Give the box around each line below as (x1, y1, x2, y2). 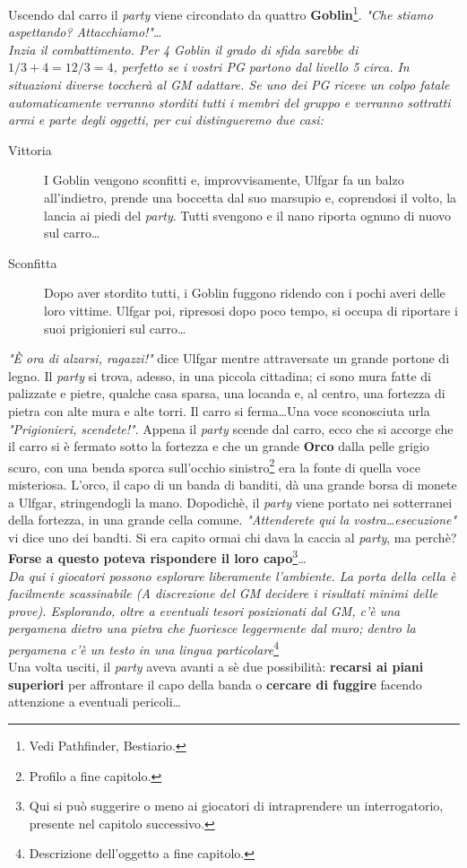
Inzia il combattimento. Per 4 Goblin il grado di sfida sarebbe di (8, 39, 359, 58)
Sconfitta (8, 253, 57, 272)
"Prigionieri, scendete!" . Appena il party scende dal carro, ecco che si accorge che (8, 419, 454, 438)
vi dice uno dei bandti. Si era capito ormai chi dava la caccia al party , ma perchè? (8, 527, 457, 546)
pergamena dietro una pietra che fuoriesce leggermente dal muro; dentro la (8, 619, 416, 638)
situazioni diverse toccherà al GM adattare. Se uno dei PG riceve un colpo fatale (8, 75, 450, 94)
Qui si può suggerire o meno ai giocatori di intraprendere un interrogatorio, (29, 796, 444, 815)
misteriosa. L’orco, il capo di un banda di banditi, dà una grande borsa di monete (8, 474, 457, 493)
